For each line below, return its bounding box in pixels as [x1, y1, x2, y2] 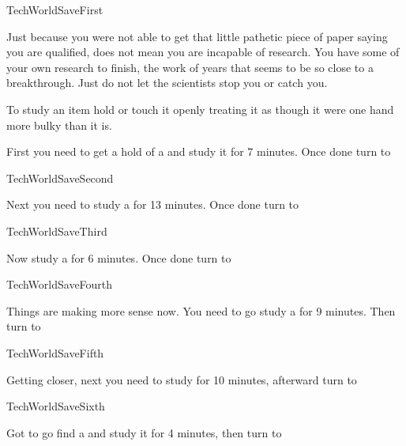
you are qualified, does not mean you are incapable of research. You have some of [6, 43, 400, 60]
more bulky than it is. [6, 116, 112, 133]
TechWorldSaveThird [6, 222, 107, 239]
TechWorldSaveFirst [6, 2, 103, 17]
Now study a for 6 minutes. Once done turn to [6, 249, 231, 266]
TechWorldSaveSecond [6, 169, 114, 186]
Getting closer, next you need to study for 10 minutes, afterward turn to [6, 371, 357, 387]
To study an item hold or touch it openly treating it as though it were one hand [6, 100, 394, 117]
